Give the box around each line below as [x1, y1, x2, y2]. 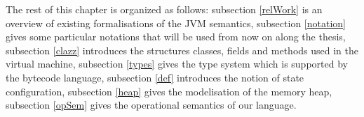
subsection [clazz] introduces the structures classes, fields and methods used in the [6, 42, 358, 57]
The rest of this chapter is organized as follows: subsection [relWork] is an [6, 2, 323, 16]
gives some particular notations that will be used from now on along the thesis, [6, 29, 346, 44]
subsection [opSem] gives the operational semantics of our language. [6, 97, 297, 112]
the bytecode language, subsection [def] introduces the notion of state [6, 70, 304, 84]
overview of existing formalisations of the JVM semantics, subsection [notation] [6, 15, 346, 30]
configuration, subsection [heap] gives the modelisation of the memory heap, [6, 84, 332, 98]
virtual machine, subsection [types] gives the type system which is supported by [6, 56, 348, 71]
